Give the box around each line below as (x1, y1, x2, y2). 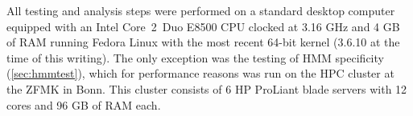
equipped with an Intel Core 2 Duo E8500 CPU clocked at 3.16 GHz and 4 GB (6, 18, 400, 34)
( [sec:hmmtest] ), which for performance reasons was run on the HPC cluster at (6, 65, 394, 82)
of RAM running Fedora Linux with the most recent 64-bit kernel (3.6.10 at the (6, 34, 400, 50)
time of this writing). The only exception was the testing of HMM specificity (6, 49, 384, 66)
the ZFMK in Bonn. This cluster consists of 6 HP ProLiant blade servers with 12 (6, 80, 407, 97)
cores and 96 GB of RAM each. (6, 96, 161, 113)
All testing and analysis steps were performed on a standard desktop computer (6, 2, 395, 18)
